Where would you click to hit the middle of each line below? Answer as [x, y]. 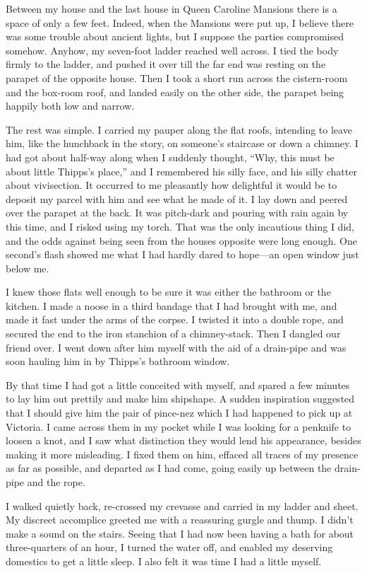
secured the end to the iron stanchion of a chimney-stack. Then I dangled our [173, 334]
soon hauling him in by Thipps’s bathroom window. [118, 361]
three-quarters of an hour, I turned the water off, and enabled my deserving [169, 547]
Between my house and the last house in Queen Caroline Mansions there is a [172, 8]
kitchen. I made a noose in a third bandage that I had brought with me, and [172, 305]
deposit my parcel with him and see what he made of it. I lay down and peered [177, 198]
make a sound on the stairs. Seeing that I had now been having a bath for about [180, 533]
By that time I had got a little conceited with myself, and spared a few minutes [178, 384]
